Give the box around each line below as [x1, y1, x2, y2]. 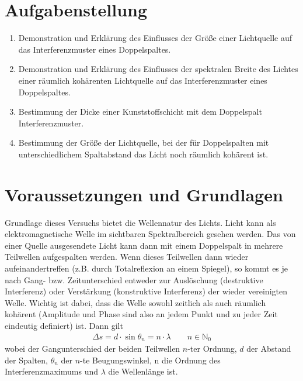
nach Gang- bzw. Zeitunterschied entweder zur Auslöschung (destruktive [5, 273, 263, 286]
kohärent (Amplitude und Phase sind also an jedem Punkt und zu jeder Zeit [5, 308, 278, 320]
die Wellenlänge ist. [108, 365, 178, 377]
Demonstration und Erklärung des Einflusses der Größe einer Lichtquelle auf [18, 32, 292, 44]
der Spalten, [5, 353, 48, 366]
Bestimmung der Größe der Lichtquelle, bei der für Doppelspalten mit [18, 136, 269, 149]
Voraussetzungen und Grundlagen [5, 182, 283, 206]
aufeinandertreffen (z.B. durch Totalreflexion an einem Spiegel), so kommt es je [5, 262, 288, 274]
